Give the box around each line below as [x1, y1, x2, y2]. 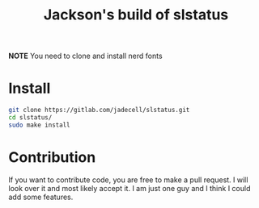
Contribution [8, 148, 96, 166]
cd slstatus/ [8, 114, 53, 122]
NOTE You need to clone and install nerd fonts [8, 51, 163, 61]
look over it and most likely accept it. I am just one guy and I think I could [8, 183, 251, 193]
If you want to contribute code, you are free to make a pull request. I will [8, 175, 248, 185]
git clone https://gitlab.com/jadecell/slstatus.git [8, 106, 190, 114]
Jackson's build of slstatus [43, 6, 229, 24]
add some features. [8, 192, 74, 202]
